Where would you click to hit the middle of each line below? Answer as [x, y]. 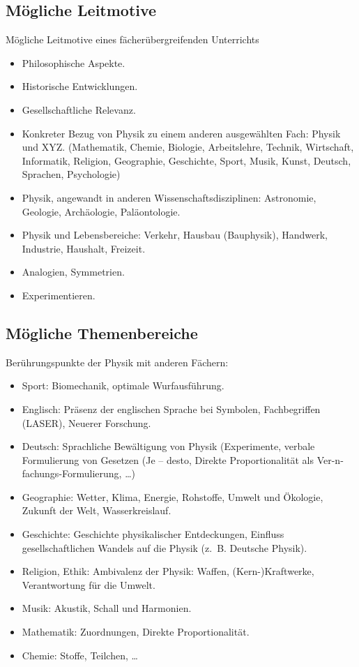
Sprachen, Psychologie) [71, 174]
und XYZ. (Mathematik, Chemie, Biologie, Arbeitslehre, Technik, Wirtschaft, [188, 147]
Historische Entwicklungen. [80, 86]
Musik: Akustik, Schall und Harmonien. [107, 608]
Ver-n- [330, 459]
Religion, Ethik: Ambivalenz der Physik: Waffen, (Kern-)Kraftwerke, [168, 571]
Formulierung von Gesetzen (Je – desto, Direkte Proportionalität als [168, 459]
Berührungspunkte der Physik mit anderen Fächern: [117, 362]
